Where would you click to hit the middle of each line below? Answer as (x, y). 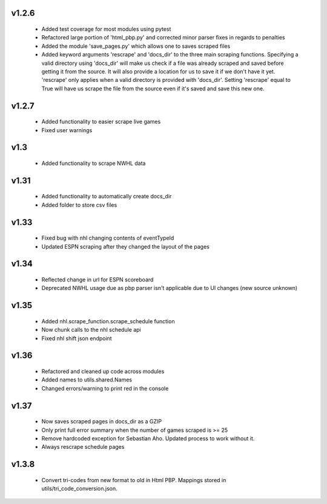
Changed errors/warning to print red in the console (105, 388)
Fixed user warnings (67, 130)
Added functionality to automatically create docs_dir (107, 197)
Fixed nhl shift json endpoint (77, 338)
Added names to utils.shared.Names (87, 380)
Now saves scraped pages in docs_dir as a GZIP (102, 422)
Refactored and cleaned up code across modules (103, 371)
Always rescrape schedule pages (83, 447)
